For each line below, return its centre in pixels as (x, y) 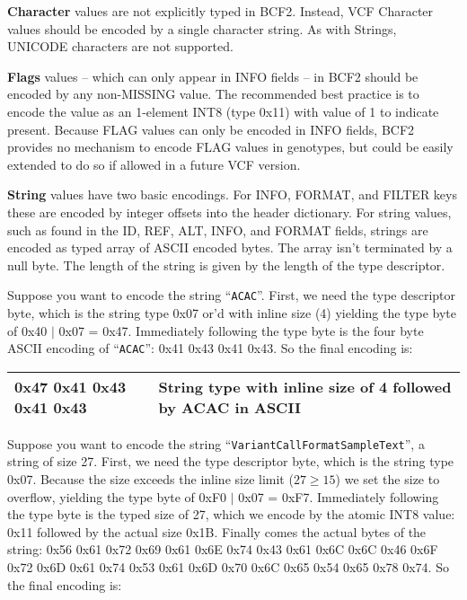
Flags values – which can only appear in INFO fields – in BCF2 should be (213, 76)
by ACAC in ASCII (229, 407)
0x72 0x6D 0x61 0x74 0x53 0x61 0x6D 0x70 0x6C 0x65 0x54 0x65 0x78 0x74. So (228, 567)
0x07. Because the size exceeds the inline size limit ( (150, 479)
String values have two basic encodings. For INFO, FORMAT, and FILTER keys (232, 194)
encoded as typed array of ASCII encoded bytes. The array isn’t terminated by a (230, 247)
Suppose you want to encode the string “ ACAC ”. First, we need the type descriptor (232, 295)
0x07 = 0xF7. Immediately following (339, 496)
